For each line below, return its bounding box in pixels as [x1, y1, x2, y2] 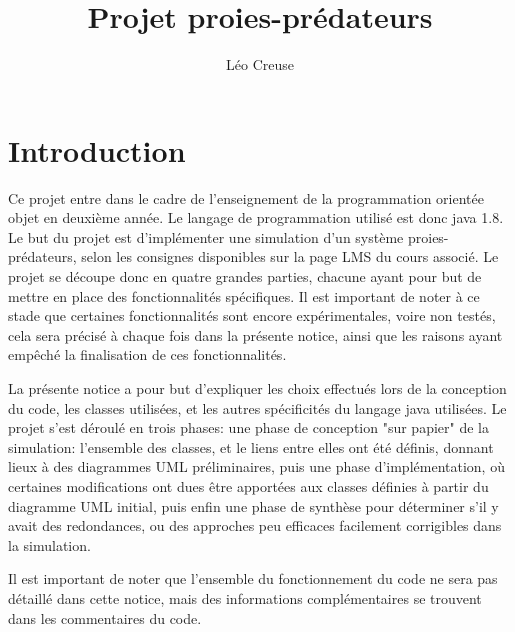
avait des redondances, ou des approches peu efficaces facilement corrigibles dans [8, 515, 502, 536]
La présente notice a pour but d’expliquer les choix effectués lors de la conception [8, 378, 507, 398]
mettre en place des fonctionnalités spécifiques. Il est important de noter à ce [8, 285, 480, 306]
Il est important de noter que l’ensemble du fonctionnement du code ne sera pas [8, 568, 498, 589]
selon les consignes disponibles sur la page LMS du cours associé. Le [81, 246, 499, 267]
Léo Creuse [226, 54, 294, 75]
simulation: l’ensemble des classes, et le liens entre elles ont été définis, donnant [8, 436, 494, 457]
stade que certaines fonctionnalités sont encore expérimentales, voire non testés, [8, 305, 496, 326]
